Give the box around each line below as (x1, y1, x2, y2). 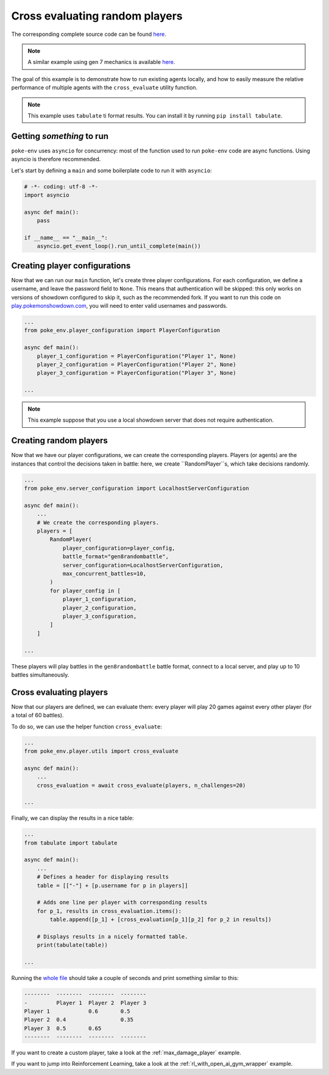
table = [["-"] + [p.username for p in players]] (37, 882, 188, 889)
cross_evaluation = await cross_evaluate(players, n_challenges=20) (37, 782, 246, 789)
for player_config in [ (49, 587, 121, 594)
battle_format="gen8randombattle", (62, 553, 169, 560)
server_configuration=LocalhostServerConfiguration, (62, 561, 224, 569)
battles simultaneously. (11, 671, 69, 678)
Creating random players (11, 436, 108, 446)
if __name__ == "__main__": (24, 234, 108, 241)
